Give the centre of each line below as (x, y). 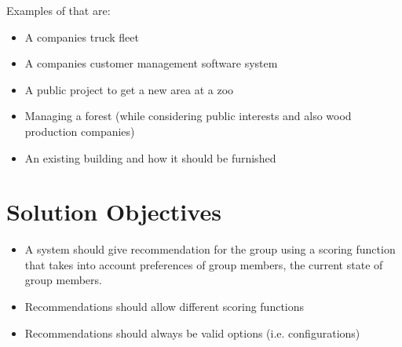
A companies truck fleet (82, 37)
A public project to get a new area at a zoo (129, 89)
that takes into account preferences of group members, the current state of (204, 264)
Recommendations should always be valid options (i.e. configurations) (192, 332)
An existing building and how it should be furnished (150, 157)
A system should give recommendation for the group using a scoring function (210, 249)
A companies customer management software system (151, 63)
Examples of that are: (58, 10)
